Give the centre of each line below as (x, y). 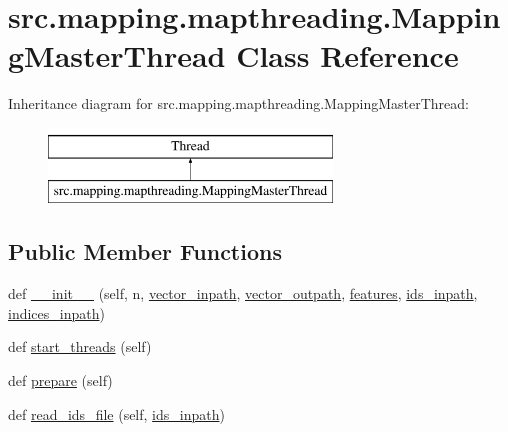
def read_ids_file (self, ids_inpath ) (116, 413)
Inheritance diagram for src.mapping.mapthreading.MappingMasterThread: (238, 103)
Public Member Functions (145, 251)
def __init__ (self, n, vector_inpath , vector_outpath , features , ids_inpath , (243, 293)
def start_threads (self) (80, 346)
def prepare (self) (60, 380)
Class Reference (347, 55)
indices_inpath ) (56, 312)
